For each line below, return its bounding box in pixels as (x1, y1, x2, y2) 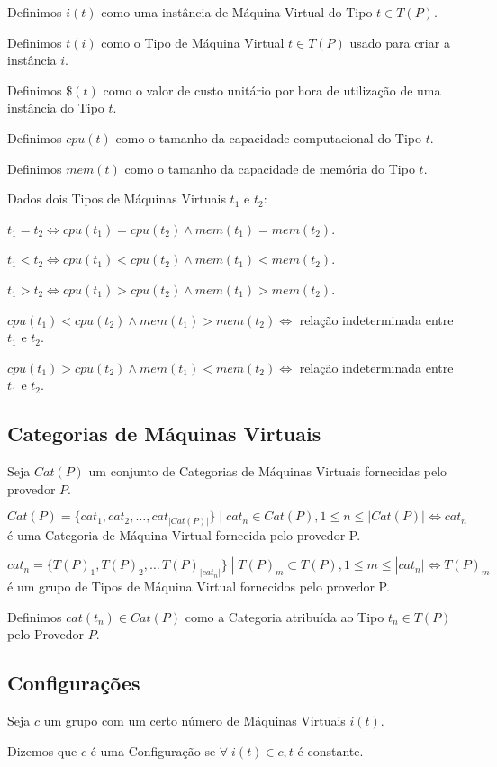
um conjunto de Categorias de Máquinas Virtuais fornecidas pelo (88, 462, 447, 481)
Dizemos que (7, 741, 77, 760)
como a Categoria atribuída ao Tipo (185, 607, 384, 626)
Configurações (7, 669, 140, 697)
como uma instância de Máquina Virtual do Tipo (101, 3, 373, 21)
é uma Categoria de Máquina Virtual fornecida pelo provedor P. (7, 525, 361, 544)
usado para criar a (349, 32, 450, 51)
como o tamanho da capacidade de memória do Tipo (124, 158, 415, 177)
